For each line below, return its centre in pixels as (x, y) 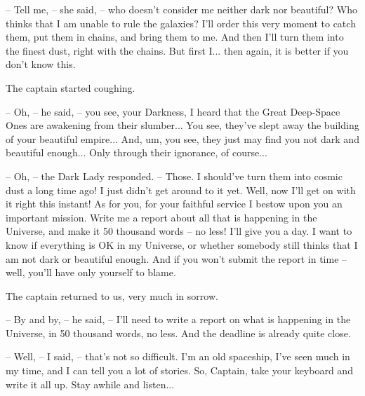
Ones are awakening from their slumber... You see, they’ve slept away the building (182, 125)
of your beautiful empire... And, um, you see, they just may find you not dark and (182, 138)
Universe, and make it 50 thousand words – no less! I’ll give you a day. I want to (179, 231)
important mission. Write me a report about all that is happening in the (161, 217)
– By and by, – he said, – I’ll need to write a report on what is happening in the (178, 319)
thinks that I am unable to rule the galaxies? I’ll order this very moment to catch (181, 23)
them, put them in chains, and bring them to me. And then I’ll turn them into (175, 37)
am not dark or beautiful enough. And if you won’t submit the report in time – (177, 258)
